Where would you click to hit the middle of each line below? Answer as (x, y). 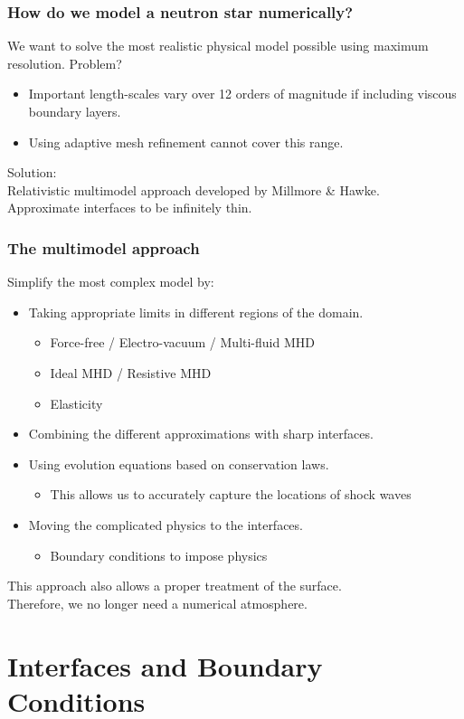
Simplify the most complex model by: (111, 282)
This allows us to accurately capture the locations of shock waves (231, 494)
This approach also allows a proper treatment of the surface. (175, 586)
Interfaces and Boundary (165, 665)
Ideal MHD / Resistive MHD (131, 372)
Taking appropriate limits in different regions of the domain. (196, 312)
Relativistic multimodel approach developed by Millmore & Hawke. (194, 189)
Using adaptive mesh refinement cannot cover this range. (186, 142)
